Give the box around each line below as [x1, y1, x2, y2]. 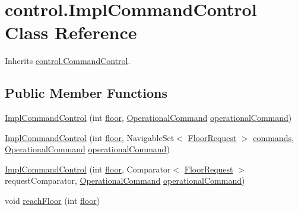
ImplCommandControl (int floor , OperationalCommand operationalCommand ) [5, 111, 292, 124]
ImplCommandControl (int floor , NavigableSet [5, 131, 175, 143]
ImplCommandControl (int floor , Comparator [5, 162, 171, 175]
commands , [253, 131, 294, 143]
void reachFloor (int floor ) [5, 194, 100, 207]
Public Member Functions [5, 84, 167, 102]
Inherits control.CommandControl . [5, 55, 131, 67]
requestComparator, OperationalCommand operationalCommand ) [5, 174, 245, 187]
